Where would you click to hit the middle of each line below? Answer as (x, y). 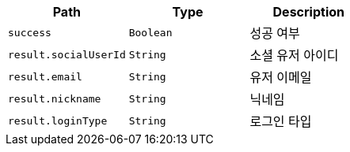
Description (308, 12)
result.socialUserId (67, 54)
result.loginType (58, 120)
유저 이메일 (281, 77)
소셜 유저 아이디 (294, 55)
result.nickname (55, 98)
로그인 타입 (281, 121)
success (30, 32)
